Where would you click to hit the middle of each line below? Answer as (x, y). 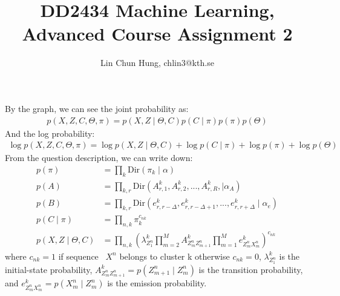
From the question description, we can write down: (99, 158)
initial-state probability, (49, 269)
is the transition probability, (251, 269)
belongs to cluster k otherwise (175, 256)
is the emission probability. (157, 283)
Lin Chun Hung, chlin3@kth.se (157, 63)
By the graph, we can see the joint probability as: (97, 108)
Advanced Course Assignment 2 (157, 34)
